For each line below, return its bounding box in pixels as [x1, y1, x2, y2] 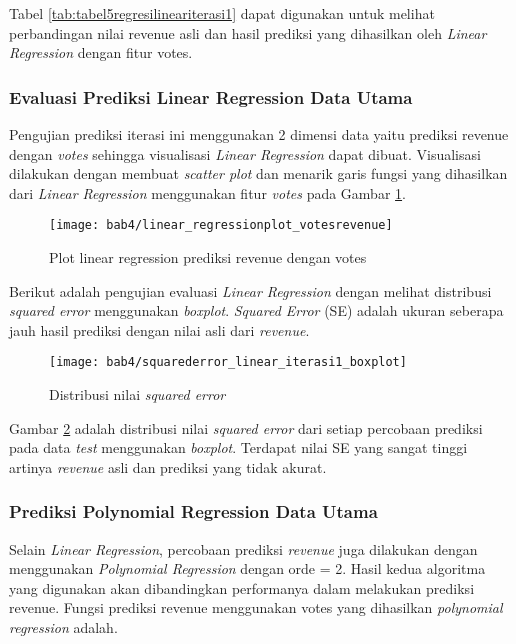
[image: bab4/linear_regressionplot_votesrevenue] [49, 218, 393, 233]
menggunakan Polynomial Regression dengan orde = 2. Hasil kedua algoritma [9, 558, 486, 579]
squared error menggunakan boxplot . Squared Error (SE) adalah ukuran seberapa [9, 300, 504, 321]
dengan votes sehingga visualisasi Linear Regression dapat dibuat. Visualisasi [9, 143, 481, 164]
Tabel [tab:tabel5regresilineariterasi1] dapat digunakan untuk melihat [9, 3, 435, 23]
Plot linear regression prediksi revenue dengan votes [49, 247, 367, 268]
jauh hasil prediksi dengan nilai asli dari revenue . [9, 319, 310, 340]
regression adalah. [9, 617, 118, 638]
